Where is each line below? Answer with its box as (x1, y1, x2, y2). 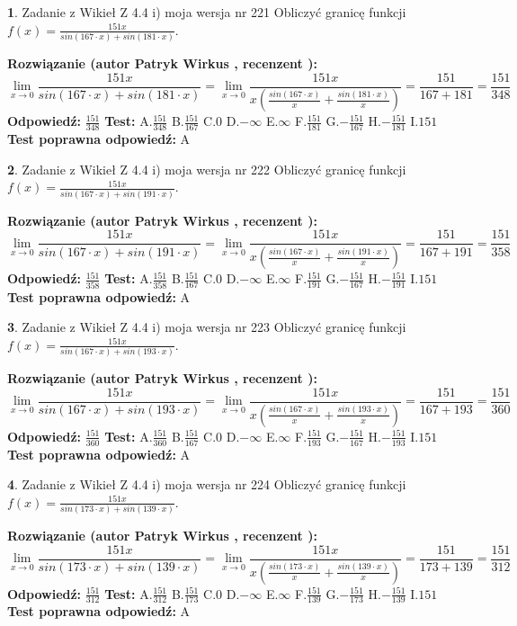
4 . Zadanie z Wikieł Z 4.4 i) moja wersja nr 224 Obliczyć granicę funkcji (7, 475, 406, 494)
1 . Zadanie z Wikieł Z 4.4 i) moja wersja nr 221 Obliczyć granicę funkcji (7, 3, 406, 21)
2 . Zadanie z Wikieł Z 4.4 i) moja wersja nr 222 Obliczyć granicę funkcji (7, 159, 406, 178)
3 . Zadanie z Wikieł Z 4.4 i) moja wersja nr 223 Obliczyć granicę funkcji (7, 317, 406, 336)
